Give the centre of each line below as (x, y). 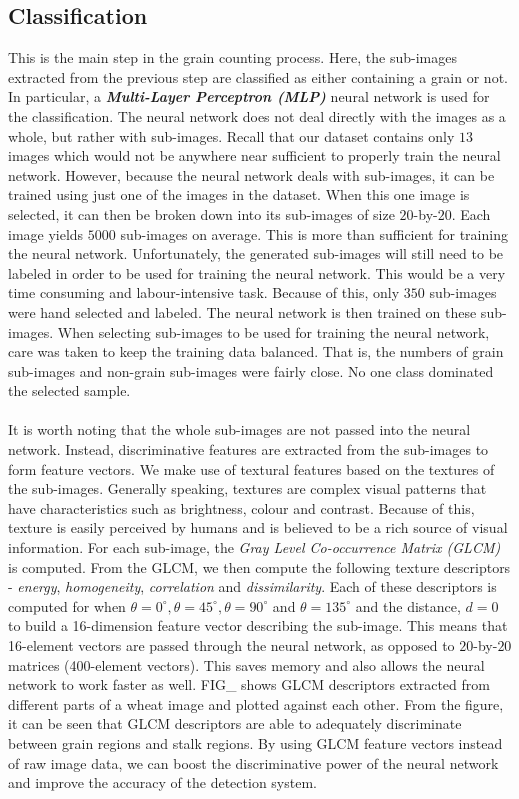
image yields (46, 233)
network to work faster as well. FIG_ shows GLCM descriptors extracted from (249, 684)
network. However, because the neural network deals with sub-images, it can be (251, 174)
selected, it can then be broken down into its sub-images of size (201, 213)
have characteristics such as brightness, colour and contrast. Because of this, (241, 507)
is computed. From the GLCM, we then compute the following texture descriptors (259, 566)
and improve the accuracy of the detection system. (162, 782)
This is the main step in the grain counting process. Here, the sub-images (233, 57)
